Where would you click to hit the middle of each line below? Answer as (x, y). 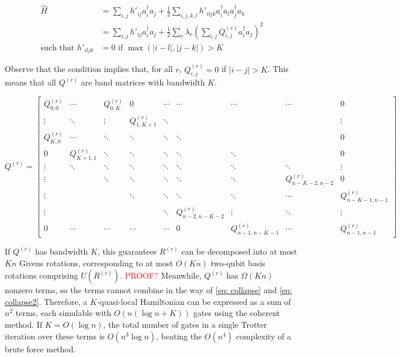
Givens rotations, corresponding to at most (96, 262)
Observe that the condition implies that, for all (89, 69)
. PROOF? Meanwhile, (161, 275)
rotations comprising (42, 275)
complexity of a (263, 336)
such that (58, 48)
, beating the (179, 336)
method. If (24, 325)
